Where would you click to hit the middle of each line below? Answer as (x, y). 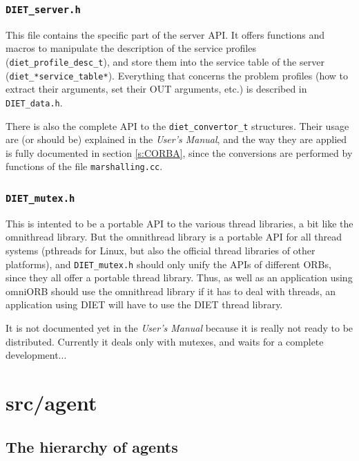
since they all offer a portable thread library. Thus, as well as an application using (179, 277)
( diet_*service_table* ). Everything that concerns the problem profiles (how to (177, 75)
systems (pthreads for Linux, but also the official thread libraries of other (161, 250)
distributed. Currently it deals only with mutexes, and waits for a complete (165, 341)
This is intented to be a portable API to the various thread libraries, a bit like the (179, 223)
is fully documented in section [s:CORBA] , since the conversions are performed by (179, 152)
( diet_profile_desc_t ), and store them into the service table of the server (165, 61)
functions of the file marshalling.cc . (84, 166)
